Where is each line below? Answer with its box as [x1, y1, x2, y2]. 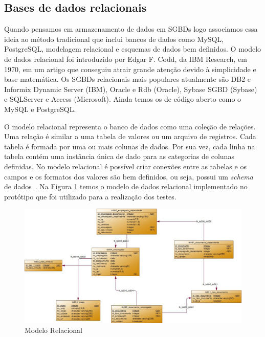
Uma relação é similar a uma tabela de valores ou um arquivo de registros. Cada [4, 131, 256, 142]
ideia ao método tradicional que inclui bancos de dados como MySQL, [4, 33, 224, 44]
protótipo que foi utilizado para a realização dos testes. [4, 191, 176, 201]
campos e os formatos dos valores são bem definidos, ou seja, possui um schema [4, 171, 253, 182]
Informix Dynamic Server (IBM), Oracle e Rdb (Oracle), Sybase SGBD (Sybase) [4, 83, 257, 94]
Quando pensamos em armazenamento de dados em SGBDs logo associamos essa [4, 24, 258, 34]
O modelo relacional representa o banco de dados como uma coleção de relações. [4, 121, 256, 131]
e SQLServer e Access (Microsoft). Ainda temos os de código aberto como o [4, 94, 241, 104]
